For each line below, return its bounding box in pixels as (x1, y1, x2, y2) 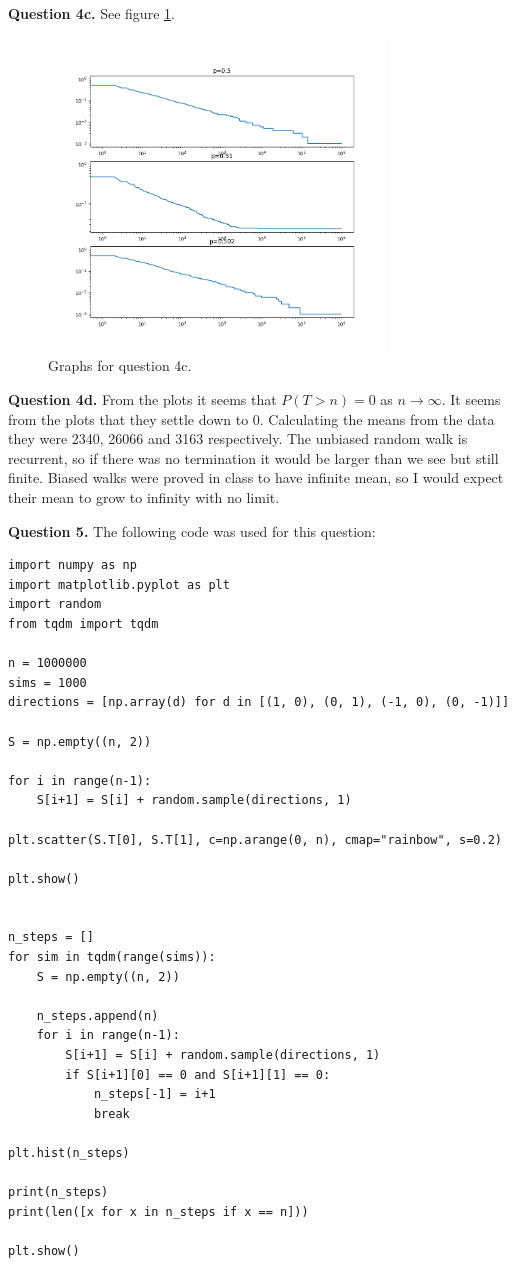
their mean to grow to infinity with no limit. (8, 487, 280, 508)
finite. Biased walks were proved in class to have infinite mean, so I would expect (8, 467, 504, 488)
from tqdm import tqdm (8, 616, 159, 631)
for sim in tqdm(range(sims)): (8, 950, 216, 965)
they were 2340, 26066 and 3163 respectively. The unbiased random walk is (8, 428, 468, 449)
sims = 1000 (8, 675, 87, 690)
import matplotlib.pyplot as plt (8, 577, 230, 592)
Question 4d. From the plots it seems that (8, 389, 277, 410)
